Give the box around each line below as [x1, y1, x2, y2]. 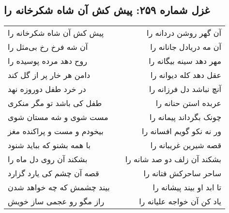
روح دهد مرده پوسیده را [8, 55, 87, 67]
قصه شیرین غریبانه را [150, 139, 222, 151]
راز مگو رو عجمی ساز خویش [8, 196, 105, 207]
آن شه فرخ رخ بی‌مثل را [8, 41, 88, 53]
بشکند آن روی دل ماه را [8, 153, 88, 165]
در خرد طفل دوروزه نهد [8, 83, 86, 95]
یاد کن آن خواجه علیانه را [139, 196, 222, 207]
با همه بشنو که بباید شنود [8, 139, 91, 151]
